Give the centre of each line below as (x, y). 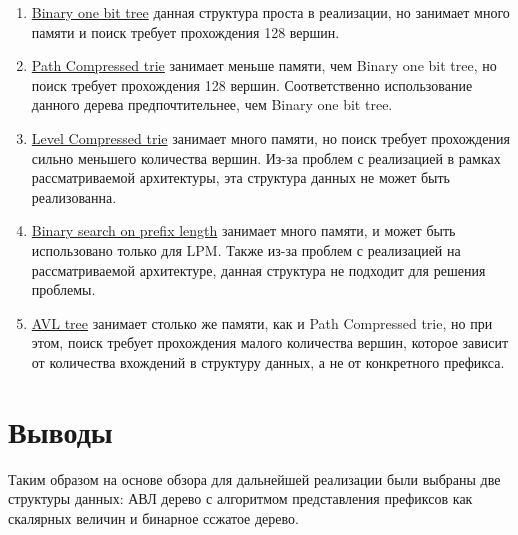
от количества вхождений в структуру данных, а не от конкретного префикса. (268, 361)
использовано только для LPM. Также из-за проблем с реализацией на (246, 249)
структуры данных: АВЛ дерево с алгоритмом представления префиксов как (240, 498)
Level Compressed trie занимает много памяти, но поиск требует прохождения (270, 137)
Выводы (60, 430)
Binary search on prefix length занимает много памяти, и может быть (243, 230)
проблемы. (63, 289)
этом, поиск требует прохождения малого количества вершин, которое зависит (270, 342)
